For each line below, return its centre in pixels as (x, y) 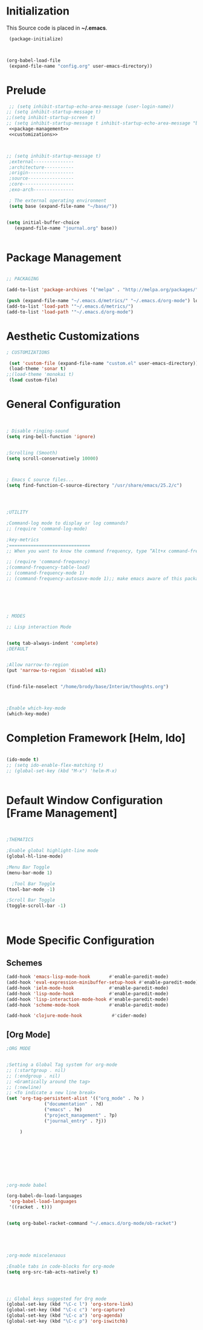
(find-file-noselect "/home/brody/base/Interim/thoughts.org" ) (88, 687)
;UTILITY (17, 512)
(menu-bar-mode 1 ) (29, 873)
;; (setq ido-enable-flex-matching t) (55, 765)
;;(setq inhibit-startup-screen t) (51, 118)
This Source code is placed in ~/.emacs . (57, 28)
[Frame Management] (62, 813)
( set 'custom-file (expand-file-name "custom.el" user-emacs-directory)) (104, 363)
